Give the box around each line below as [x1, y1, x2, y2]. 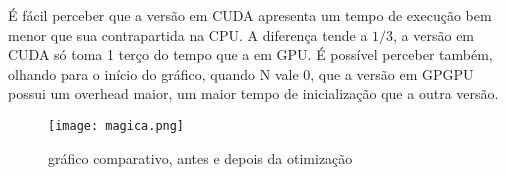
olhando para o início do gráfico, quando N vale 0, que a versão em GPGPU [8, 63, 474, 84]
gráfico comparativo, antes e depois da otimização [48, 147, 353, 168]
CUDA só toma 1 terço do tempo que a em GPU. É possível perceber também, [8, 44, 493, 65]
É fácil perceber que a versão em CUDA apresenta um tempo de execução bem [8, 5, 492, 25]
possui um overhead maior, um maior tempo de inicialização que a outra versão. [8, 83, 499, 104]
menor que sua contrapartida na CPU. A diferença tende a [8, 24, 368, 45]
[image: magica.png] [48, 118, 185, 133]
